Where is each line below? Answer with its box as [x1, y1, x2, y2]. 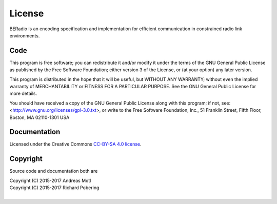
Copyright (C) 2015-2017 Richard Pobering [9, 185, 100, 191]
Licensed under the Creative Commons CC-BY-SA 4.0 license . [9, 141, 142, 147]
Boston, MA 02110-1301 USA [9, 114, 70, 120]
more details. [9, 90, 37, 97]
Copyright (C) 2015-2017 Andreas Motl [9, 177, 91, 183]
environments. [9, 32, 40, 38]
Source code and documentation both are [9, 168, 98, 174]
